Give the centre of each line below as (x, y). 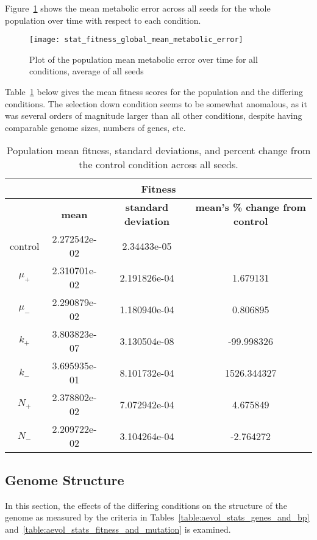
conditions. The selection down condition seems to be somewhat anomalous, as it (156, 103)
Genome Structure (65, 479)
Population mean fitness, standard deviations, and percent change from (158, 151)
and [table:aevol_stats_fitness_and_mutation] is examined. (118, 529)
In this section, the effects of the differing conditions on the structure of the (146, 505)
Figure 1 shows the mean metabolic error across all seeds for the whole (138, 8)
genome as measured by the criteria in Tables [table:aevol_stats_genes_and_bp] (157, 517)
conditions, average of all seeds (87, 71)
